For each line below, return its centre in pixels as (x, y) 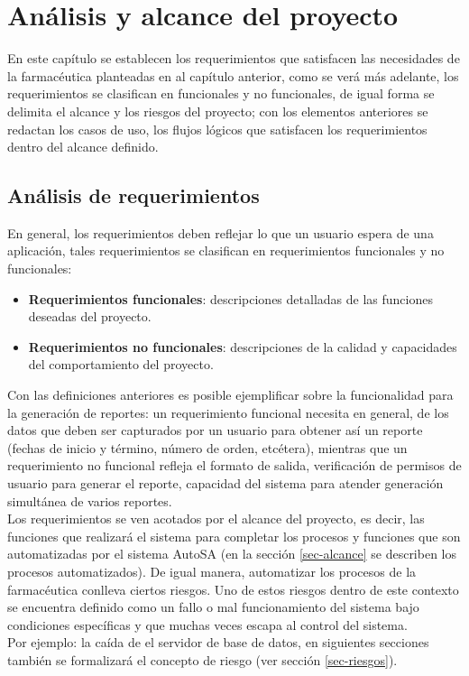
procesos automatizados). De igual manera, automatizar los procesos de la (212, 571)
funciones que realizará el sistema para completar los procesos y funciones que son (234, 536)
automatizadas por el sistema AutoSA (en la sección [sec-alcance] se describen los (232, 554)
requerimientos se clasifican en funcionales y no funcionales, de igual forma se (221, 93)
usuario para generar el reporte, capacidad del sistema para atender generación (225, 483)
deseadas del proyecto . (90, 316)
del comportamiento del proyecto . (121, 364)
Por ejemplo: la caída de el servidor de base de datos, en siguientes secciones (218, 642)
